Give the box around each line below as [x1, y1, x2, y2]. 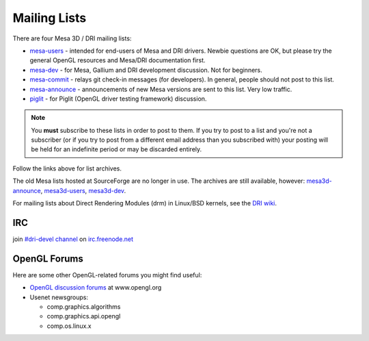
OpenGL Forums [12, 253, 83, 264]
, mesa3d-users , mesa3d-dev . [40, 186, 126, 194]
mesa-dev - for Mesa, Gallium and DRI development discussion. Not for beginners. [29, 66, 262, 74]
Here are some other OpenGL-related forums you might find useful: [12, 270, 202, 279]
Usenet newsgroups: [29, 293, 89, 301]
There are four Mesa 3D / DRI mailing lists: [12, 34, 132, 42]
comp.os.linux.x [46, 322, 92, 330]
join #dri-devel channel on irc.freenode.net [12, 235, 133, 243]
